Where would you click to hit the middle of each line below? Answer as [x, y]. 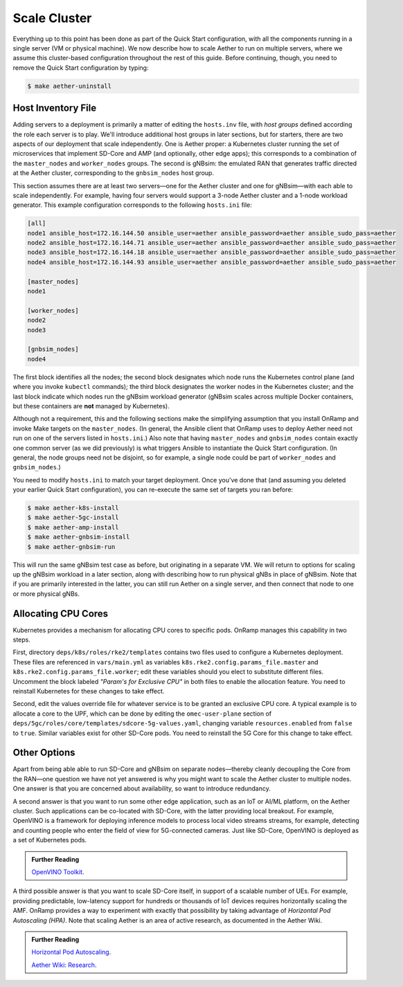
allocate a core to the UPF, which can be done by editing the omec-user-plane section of [142, 714]
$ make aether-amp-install [73, 527]
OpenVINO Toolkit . [58, 872]
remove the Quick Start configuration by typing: [81, 67]
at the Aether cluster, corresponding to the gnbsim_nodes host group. [114, 173]
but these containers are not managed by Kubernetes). [91, 406]
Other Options [44, 753]
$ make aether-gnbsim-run [71, 546]
